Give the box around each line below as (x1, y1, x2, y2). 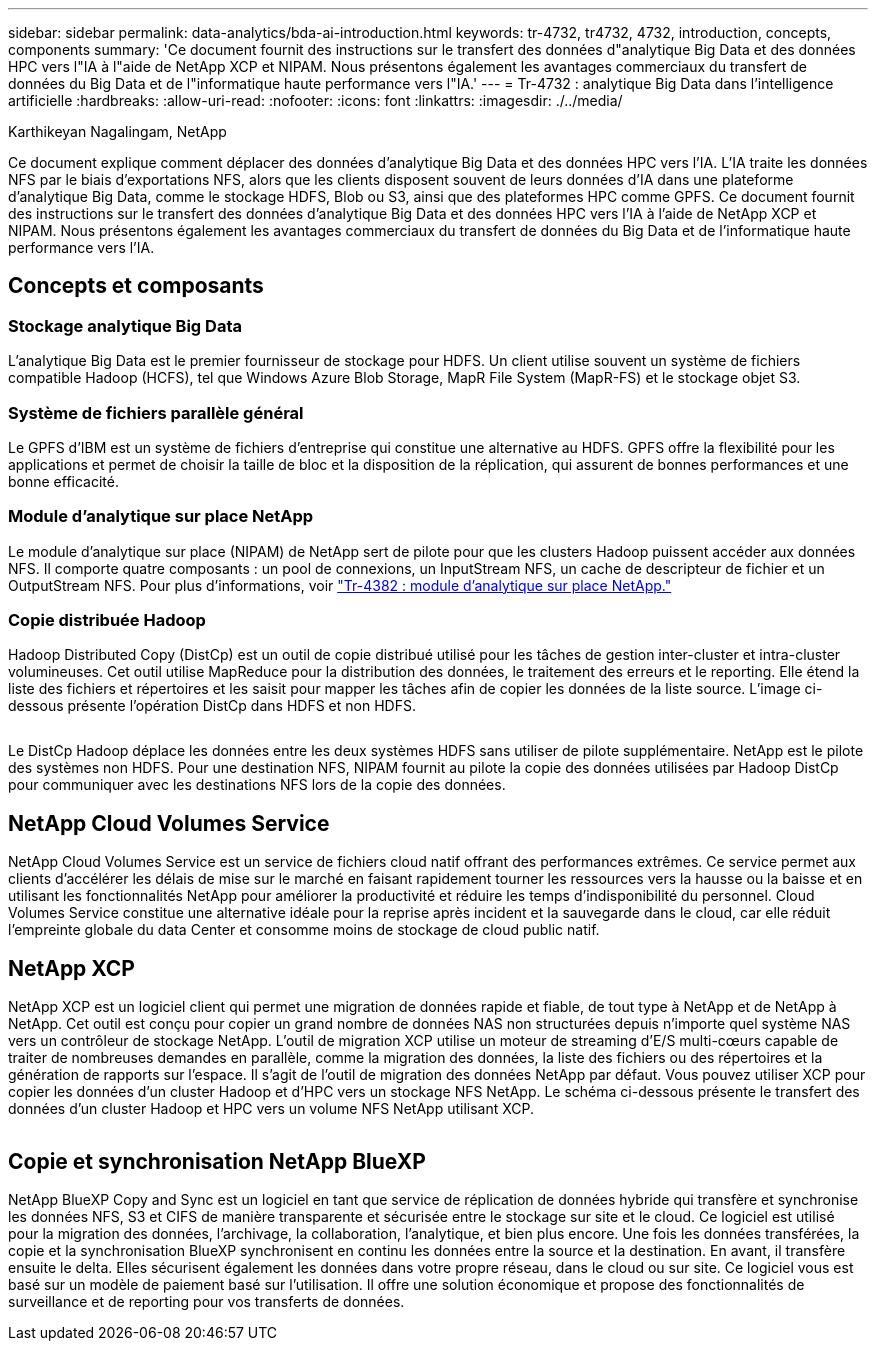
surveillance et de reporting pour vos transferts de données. (8, 1293, 405, 1310)
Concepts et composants (8, 273, 264, 299)
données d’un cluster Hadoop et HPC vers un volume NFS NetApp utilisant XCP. (8, 1100, 535, 1118)
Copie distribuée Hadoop (8, 610, 206, 631)
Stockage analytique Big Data (8, 315, 242, 336)
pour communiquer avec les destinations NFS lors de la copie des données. (8, 776, 506, 794)
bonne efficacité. (8, 472, 120, 490)
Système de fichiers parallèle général (8, 402, 304, 423)
